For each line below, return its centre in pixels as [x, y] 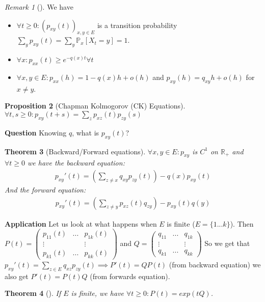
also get [17, 276]
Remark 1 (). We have [39, 7]
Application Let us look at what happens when [81, 223]
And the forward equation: [45, 189]
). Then [242, 223]
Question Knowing [36, 132]
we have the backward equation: [76, 163]
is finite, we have [98, 293]
